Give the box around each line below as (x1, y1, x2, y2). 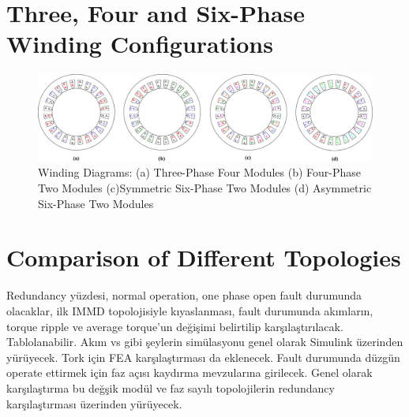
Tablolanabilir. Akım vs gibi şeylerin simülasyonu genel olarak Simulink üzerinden (6, 333, 403, 350)
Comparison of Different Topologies (6, 241, 401, 274)
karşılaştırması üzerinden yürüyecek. (6, 395, 182, 411)
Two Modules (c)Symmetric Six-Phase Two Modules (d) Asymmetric (38, 180, 372, 196)
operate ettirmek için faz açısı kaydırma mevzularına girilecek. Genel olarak (6, 364, 373, 381)
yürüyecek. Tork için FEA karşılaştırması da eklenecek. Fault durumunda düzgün (6, 348, 400, 365)
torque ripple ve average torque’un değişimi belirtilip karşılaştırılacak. (6, 318, 343, 334)
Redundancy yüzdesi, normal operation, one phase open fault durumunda (6, 287, 362, 303)
